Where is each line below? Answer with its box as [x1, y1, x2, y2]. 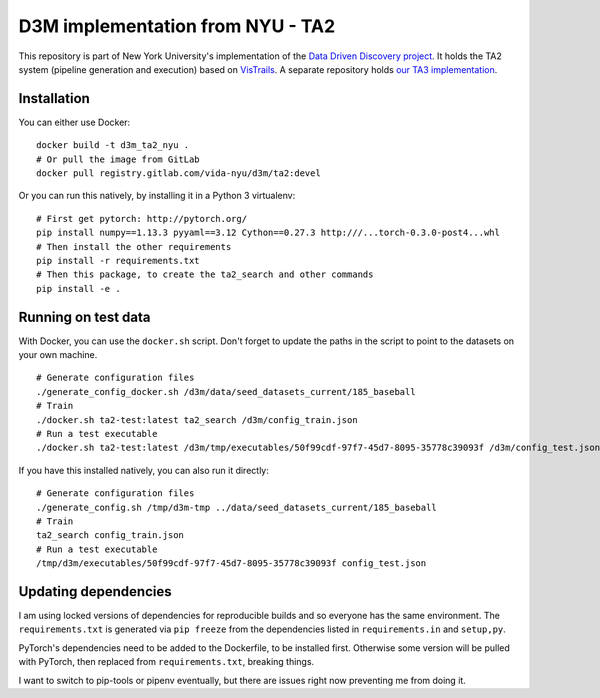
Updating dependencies [18, 583, 172, 600]
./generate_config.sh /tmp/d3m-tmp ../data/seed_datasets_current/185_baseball [36, 501, 437, 513]
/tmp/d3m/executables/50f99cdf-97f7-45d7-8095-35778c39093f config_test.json [36, 558, 427, 569]
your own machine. [18, 349, 98, 361]
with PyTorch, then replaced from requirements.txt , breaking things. [18, 656, 315, 668]
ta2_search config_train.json [36, 530, 185, 541]
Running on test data [18, 308, 151, 325]
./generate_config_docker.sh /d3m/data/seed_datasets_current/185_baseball [36, 386, 416, 397]
